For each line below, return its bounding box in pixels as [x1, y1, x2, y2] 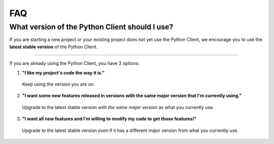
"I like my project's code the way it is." [22, 69, 105, 76]
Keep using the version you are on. [22, 81, 95, 87]
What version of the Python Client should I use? [9, 22, 174, 31]
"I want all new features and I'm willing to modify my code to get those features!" [22, 116, 197, 122]
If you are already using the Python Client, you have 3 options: [9, 60, 140, 66]
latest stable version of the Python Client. [9, 44, 98, 50]
